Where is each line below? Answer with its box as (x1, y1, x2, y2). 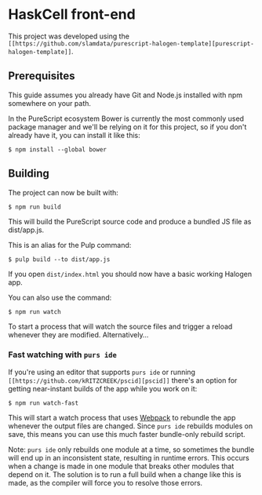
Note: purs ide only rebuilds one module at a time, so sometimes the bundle (8, 445, 255, 454)
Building (8, 167, 49, 180)
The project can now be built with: (8, 187, 119, 197)
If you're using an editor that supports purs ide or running (8, 367, 196, 377)
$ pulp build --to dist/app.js (8, 255, 111, 264)
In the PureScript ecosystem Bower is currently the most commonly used (8, 114, 245, 123)
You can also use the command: (8, 293, 112, 302)
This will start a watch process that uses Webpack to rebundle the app (8, 413, 236, 422)
